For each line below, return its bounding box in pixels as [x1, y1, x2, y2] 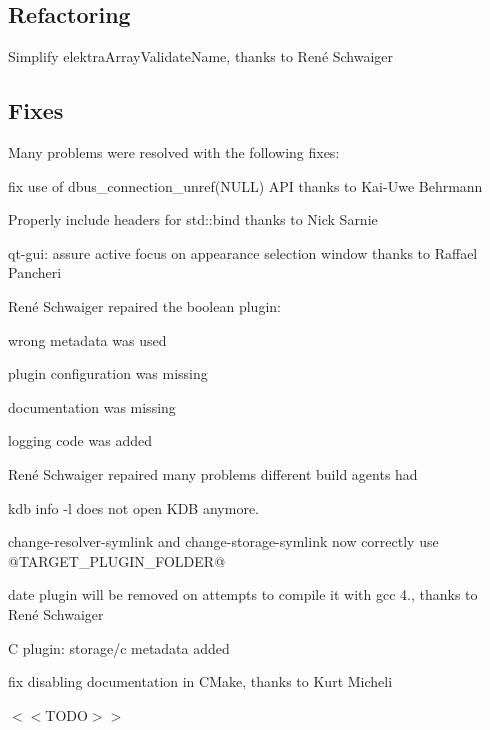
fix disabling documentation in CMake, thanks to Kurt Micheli [8, 671, 393, 692]
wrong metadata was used [8, 329, 167, 350]
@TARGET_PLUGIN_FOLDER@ [8, 550, 226, 571]
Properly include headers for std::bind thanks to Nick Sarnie [8, 209, 378, 230]
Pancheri [8, 262, 62, 283]
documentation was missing [8, 396, 176, 417]
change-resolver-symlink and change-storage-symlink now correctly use [8, 531, 439, 552]
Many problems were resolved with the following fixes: [8, 142, 340, 162]
